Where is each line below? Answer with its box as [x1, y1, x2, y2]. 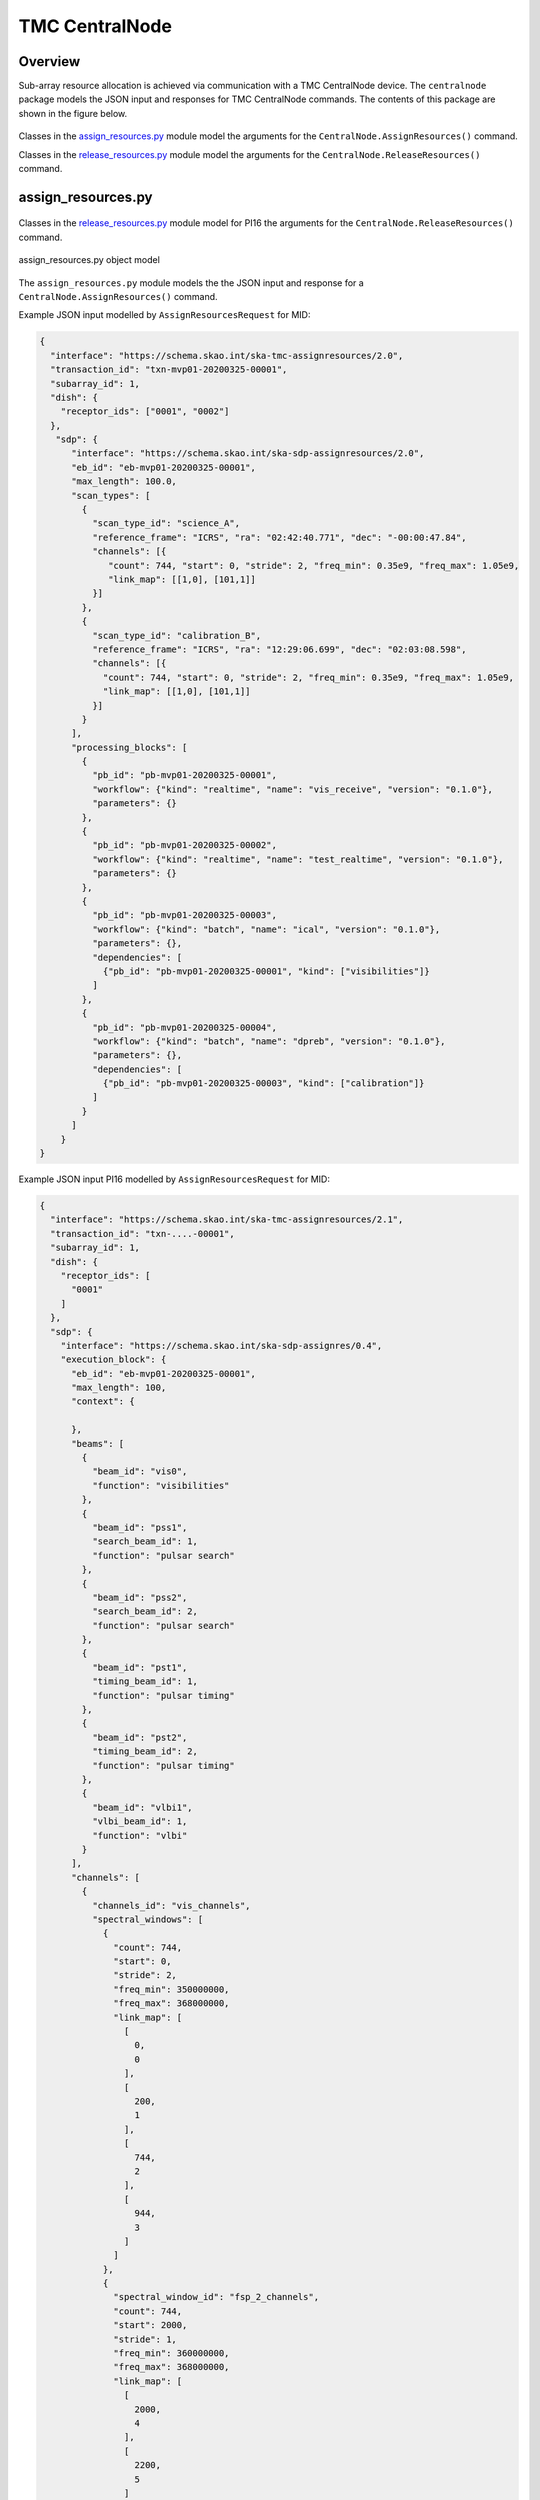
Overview [18, 53, 81, 70]
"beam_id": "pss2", [91, 1591, 188, 1603]
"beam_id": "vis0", [91, 1466, 188, 1477]
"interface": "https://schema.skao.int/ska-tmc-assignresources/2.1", [50, 1214, 404, 1225]
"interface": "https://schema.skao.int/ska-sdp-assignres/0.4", [60, 1340, 383, 1351]
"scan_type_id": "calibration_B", [91, 630, 262, 641]
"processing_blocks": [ [71, 741, 188, 753]
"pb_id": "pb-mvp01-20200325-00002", [91, 840, 277, 851]
